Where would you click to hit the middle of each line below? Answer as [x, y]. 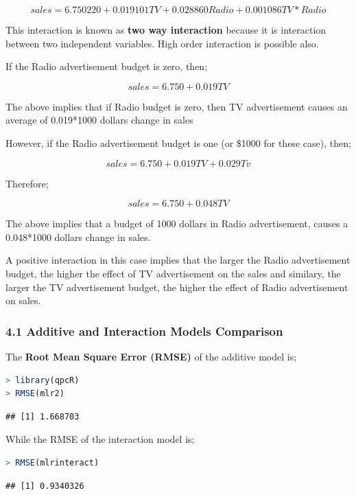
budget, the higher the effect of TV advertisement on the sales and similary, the [173, 273]
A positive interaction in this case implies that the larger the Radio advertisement [178, 260]
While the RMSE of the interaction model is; [100, 439]
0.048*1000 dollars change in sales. [78, 237]
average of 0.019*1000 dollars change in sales [99, 120]
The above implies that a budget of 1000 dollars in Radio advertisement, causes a [177, 223]
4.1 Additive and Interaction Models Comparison [144, 331]
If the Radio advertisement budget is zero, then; [107, 66]
